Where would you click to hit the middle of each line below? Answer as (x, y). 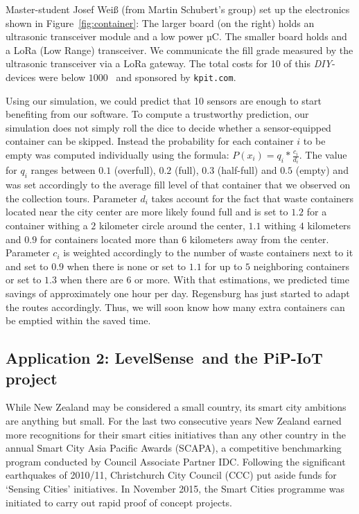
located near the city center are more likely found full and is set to (147, 212)
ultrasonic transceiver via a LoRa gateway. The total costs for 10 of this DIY (169, 63)
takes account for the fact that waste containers (253, 198)
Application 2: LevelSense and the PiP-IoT (164, 358)
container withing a (47, 225)
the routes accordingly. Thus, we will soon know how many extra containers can (175, 307)
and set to (27, 266)
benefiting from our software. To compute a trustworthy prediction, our (157, 114)
